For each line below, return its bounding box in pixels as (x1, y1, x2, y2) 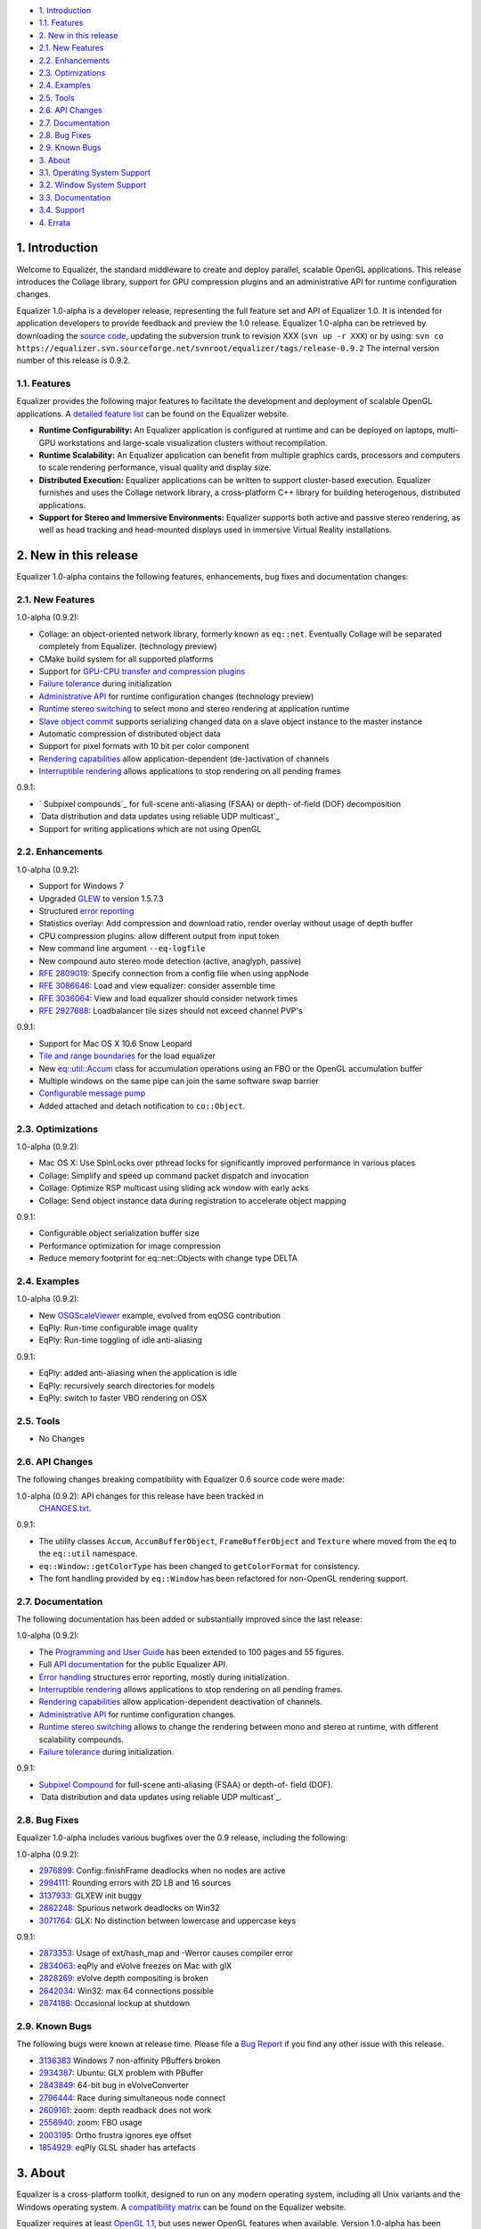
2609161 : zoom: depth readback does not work (38, 2105, 212, 2116)
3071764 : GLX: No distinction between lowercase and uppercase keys (38, 1915, 297, 1926)
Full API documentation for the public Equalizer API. (38, 1659, 228, 1670)
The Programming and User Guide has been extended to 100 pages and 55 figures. (38, 1646, 345, 1657)
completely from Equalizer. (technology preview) (38, 641, 217, 652)
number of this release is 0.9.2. (16, 355, 131, 366)
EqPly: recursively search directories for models (38, 1380, 216, 1391)
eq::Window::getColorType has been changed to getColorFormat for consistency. (38, 1560, 361, 1571)
